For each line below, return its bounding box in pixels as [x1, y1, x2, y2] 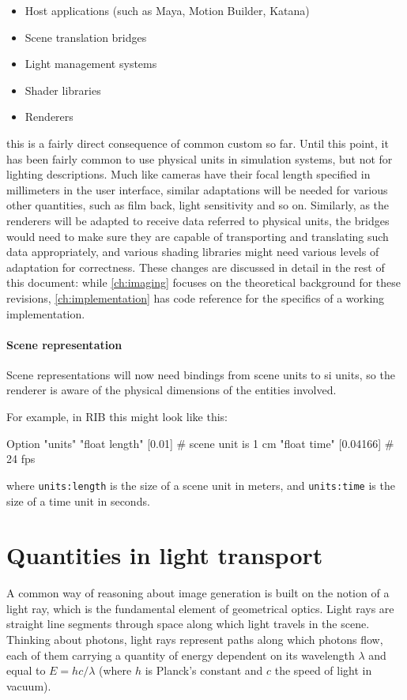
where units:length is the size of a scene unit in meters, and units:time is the [6, 476, 395, 493]
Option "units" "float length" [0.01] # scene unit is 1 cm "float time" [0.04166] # [6, 435, 394, 451]
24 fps [6, 450, 36, 467]
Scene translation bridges [24, 28, 147, 45]
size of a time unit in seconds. [6, 492, 150, 509]
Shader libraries [24, 81, 101, 98]
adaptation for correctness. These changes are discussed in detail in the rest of [6, 258, 385, 275]
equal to [6, 662, 46, 679]
